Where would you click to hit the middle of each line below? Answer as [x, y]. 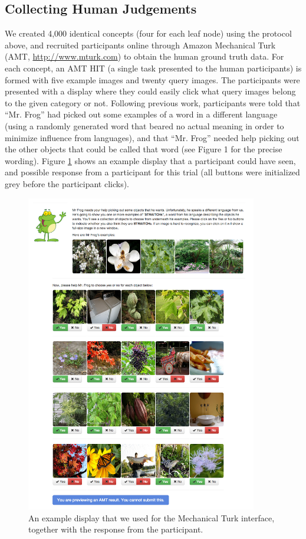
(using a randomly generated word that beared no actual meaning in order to [144, 125]
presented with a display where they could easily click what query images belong [150, 91]
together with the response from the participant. [116, 529]
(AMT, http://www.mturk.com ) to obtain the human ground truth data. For [144, 56]
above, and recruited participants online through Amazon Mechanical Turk [140, 45]
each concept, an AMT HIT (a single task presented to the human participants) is [153, 68]
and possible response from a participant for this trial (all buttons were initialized [152, 172]
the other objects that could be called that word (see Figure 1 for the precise [144, 149]
